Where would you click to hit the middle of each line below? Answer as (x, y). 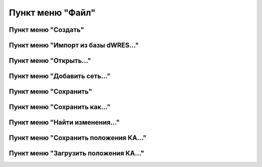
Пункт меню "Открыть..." (50, 61)
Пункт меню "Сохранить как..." (60, 107)
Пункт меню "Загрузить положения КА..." (77, 153)
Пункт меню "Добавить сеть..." (60, 76)
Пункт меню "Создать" (47, 30)
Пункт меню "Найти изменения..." (64, 123)
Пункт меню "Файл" (52, 13)
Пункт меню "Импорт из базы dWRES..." (74, 45)
